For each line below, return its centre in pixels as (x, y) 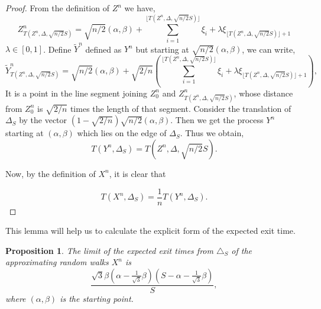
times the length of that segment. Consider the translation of (181, 108)
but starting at (162, 49)
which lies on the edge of (122, 133)
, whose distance (263, 93)
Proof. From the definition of (57, 8)
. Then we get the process (217, 120)
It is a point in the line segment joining (77, 93)
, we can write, (269, 49)
